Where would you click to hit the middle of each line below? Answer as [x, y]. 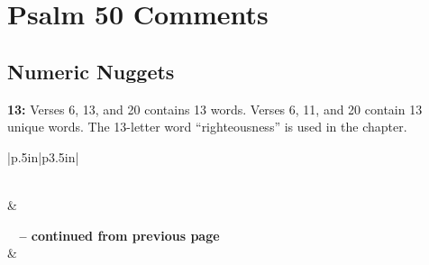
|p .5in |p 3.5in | [43, 156]
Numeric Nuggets [91, 71]
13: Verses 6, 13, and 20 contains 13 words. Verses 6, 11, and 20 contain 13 [215, 109]
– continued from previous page [119, 235]
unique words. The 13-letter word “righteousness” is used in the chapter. [207, 127]
